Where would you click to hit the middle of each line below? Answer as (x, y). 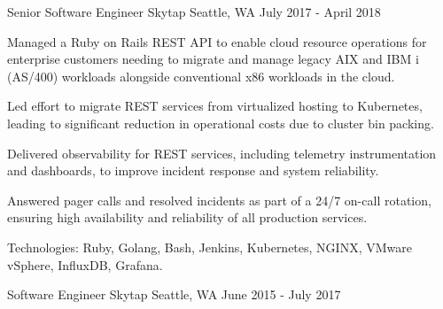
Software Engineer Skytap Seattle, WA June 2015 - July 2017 (174, 294)
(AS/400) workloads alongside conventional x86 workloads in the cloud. (201, 76)
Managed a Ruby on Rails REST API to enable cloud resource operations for (217, 41)
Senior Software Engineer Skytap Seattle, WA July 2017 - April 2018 (194, 12)
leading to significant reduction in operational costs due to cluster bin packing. (221, 123)
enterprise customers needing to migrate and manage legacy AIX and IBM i (213, 59)
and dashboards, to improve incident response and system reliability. (193, 170)
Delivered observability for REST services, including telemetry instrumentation (222, 153)
